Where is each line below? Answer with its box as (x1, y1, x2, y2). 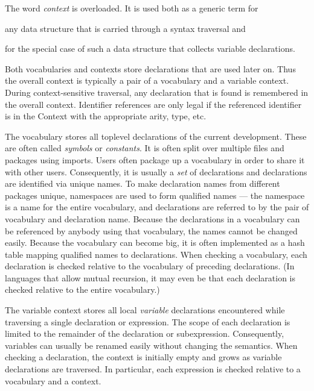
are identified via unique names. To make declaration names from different (5, 177, 280, 190)
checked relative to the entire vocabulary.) (5, 283, 160, 296)
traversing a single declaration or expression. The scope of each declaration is (5, 315, 290, 328)
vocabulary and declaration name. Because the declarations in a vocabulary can (5, 212, 300, 225)
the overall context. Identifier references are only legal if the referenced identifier (5, 98, 302, 110)
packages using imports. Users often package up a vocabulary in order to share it (5, 153, 305, 166)
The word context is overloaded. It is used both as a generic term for (5, 2, 258, 14)
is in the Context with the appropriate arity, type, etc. (5, 110, 207, 122)
